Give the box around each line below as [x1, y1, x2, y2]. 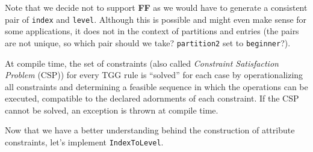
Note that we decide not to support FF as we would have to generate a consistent [5, 1, 308, 13]
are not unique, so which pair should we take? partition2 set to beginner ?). [5, 36, 291, 49]
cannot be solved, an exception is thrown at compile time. [5, 103, 218, 116]
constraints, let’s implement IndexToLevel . [5, 136, 164, 148]
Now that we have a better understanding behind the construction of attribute [5, 124, 295, 136]
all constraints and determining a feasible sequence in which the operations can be [5, 80, 308, 93]
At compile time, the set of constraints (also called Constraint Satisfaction [5, 56, 279, 69]
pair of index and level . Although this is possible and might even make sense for [5, 13, 307, 25]
